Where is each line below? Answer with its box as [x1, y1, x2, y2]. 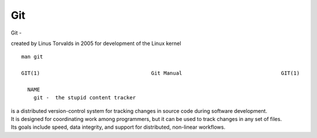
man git [21, 53, 43, 60]
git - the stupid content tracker [33, 94, 136, 101]
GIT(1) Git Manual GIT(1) [21, 70, 300, 77]
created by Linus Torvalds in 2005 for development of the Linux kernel [11, 40, 181, 47]
